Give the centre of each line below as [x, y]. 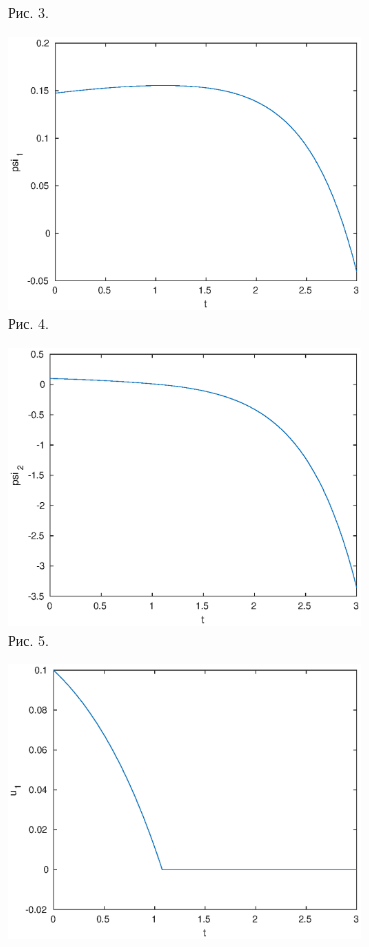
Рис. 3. [28, 12]
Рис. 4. [28, 323]
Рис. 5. [28, 639]
